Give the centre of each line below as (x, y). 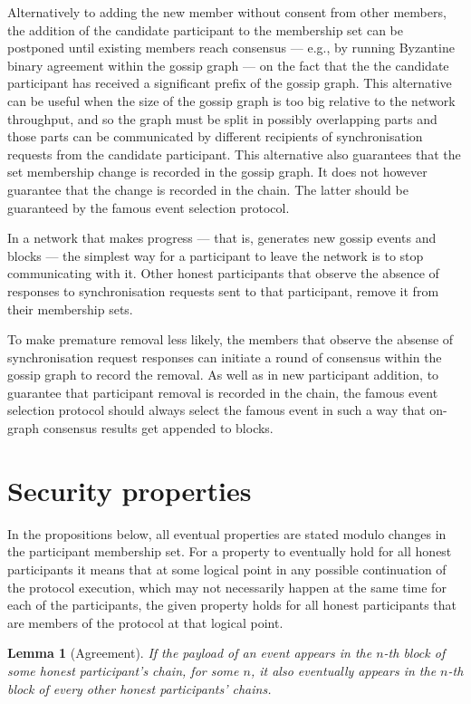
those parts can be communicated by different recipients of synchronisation (215, 136)
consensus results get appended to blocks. (158, 428)
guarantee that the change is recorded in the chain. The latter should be (208, 189)
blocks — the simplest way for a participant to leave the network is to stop (216, 255)
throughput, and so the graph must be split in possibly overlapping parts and (222, 118)
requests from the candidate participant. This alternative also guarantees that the (234, 154)
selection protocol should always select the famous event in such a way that (216, 410)
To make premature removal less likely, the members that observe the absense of (231, 339)
